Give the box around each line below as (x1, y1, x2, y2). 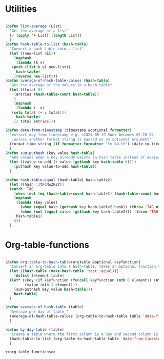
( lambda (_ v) (16, 105, 45, 110)
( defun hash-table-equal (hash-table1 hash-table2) (5, 177, 112, 182)
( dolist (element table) (14, 273, 64, 279)
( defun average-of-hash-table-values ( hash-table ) (5, 78, 110, 83)
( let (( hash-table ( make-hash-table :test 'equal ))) (9, 269, 119, 274)
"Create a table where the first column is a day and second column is (9, 332, 159, 337)
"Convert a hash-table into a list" (9, 46, 84, 52)
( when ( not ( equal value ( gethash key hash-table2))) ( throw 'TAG (20, 209, 159, 214)
